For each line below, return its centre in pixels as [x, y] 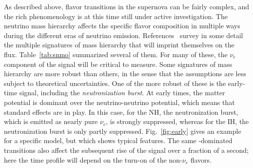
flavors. [201, 159]
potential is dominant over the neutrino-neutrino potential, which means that [119, 102]
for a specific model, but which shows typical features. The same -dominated [118, 140]
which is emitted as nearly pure [51, 121]
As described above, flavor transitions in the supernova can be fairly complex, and [127, 6]
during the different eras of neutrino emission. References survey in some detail [124, 35]
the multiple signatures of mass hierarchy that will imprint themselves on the [119, 45]
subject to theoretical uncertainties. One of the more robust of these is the [115, 83]
